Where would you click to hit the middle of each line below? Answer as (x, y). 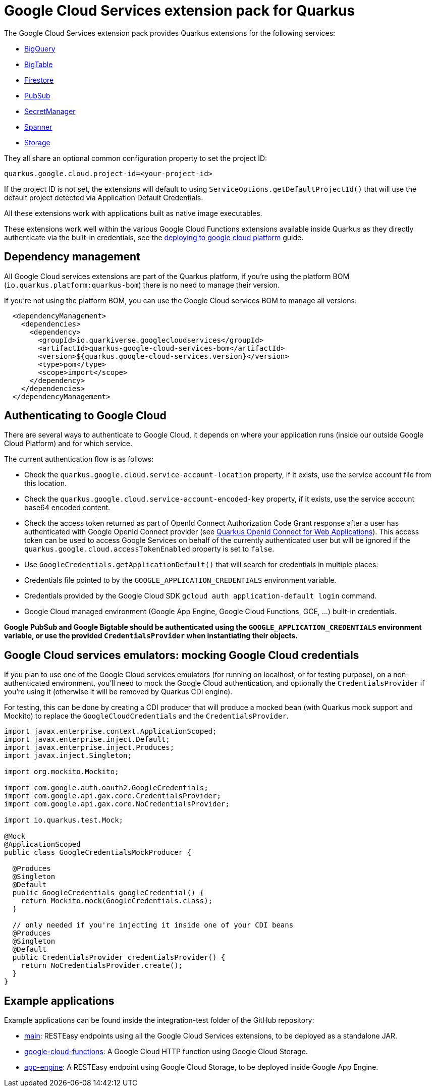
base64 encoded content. (67, 508)
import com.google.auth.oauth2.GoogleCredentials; (106, 788)
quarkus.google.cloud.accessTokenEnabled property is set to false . (149, 549)
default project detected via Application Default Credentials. (104, 197)
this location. (46, 483)
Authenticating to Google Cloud (85, 416)
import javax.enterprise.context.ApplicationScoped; (111, 731)
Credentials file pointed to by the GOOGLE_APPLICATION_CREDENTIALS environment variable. (180, 580)
